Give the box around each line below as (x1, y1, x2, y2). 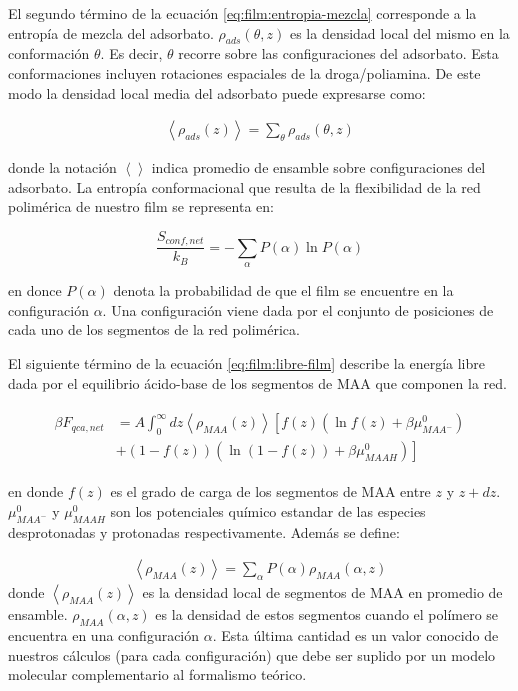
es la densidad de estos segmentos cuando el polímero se (155, 604, 499, 625)
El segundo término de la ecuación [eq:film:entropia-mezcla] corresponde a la (8, 3, 477, 23)
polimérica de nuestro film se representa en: (8, 196, 274, 217)
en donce (8, 280, 62, 301)
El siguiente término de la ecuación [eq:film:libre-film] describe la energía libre (8, 353, 485, 374)
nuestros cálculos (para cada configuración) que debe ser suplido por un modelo (8, 644, 496, 665)
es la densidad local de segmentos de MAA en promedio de (142, 582, 503, 603)
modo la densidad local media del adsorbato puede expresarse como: (8, 82, 426, 103)
